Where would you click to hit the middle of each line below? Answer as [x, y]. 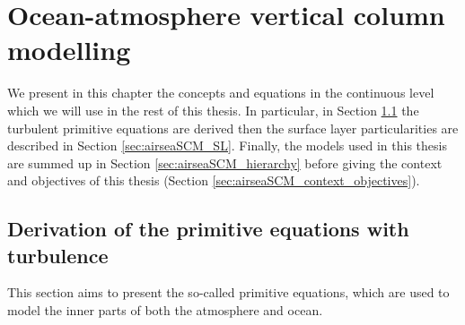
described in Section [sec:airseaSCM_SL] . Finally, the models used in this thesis [227, 145]
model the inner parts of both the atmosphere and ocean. [165, 310]
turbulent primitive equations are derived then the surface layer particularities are [233, 128]
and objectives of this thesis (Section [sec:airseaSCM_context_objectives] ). [214, 180]
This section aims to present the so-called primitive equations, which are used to [228, 292]
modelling [69, 50]
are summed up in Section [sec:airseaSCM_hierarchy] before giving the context [225, 162]
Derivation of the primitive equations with [208, 229]
